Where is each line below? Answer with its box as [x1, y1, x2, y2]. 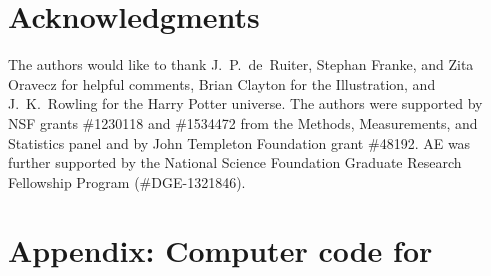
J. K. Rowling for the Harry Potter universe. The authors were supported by [8, 93, 483, 114]
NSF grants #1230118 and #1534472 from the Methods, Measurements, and [8, 112, 478, 133]
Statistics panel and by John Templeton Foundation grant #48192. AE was [8, 132, 471, 153]
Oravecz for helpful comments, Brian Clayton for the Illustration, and [8, 73, 436, 94]
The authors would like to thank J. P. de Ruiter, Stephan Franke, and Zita [8, 54, 474, 75]
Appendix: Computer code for [8, 230, 433, 271]
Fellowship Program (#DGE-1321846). [8, 171, 246, 192]
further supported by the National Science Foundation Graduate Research [8, 152, 462, 173]
